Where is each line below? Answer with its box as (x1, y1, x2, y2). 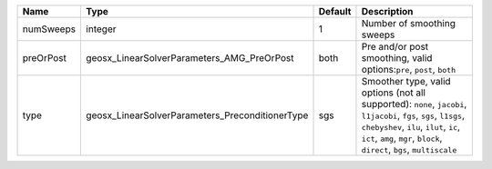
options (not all (361, 86, 425, 99)
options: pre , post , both (361, 64, 456, 75)
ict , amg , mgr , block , (361, 132, 443, 144)
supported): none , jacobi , (361, 98, 467, 110)
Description (361, 5, 414, 17)
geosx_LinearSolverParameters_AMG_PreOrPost (86, 52, 295, 64)
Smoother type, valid (361, 75, 451, 87)
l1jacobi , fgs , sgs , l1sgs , (361, 109, 465, 122)
